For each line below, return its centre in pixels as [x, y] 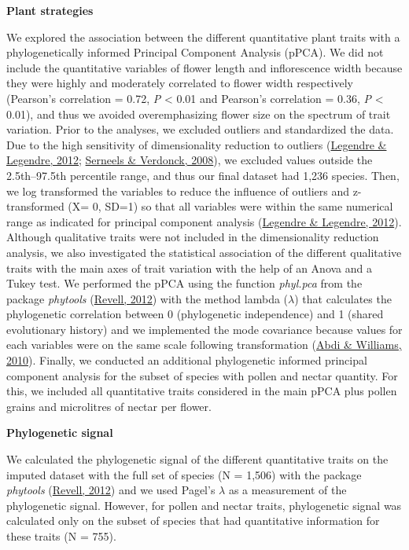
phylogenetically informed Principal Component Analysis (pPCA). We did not [195, 52]
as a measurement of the [287, 490]
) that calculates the [343, 298]
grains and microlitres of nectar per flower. [109, 406]
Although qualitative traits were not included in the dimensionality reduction [193, 237]
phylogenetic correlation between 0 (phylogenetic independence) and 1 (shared [195, 314]
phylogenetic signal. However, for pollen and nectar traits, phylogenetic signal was [204, 505]
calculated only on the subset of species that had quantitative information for [193, 521]
